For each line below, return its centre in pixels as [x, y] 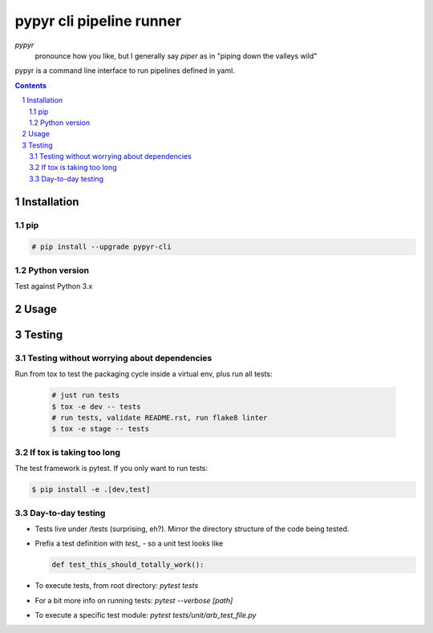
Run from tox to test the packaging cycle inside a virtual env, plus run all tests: [144, 374]
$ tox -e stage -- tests [101, 429]
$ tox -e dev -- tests [96, 406]
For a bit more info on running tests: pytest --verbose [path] [134, 600]
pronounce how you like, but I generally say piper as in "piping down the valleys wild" [176, 55]
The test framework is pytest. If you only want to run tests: [111, 469]
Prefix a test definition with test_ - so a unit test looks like [129, 544]
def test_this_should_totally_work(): [128, 565]
